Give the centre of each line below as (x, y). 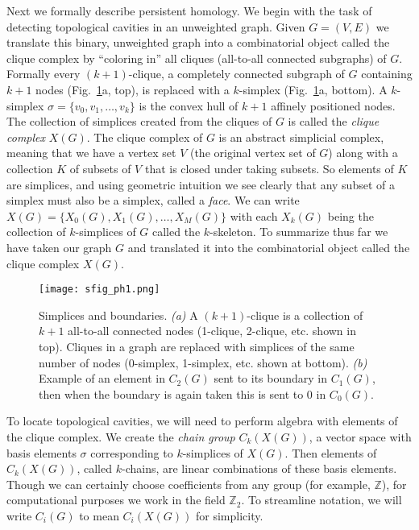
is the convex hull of (189, 105)
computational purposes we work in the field (116, 500)
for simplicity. (229, 515)
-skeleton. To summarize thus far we (299, 232)
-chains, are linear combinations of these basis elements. (259, 468)
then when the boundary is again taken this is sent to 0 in (183, 393)
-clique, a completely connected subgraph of (236, 74)
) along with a (363, 153)
